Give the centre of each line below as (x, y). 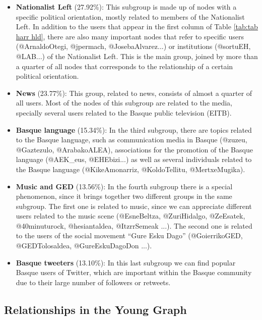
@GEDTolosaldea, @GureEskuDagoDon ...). (84, 246)
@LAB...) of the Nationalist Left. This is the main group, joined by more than (137, 56)
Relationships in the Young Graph (95, 309)
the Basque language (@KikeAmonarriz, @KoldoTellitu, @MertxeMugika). (130, 169)
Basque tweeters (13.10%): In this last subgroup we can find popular (126, 262)
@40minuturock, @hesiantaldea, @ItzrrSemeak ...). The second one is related (134, 225)
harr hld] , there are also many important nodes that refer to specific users (130, 36)
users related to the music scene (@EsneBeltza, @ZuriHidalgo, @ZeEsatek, (130, 216)
